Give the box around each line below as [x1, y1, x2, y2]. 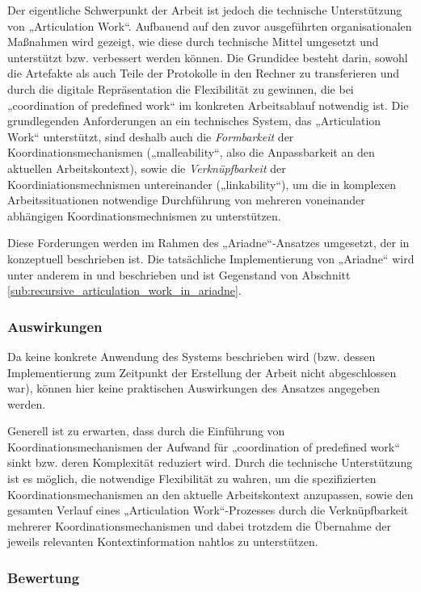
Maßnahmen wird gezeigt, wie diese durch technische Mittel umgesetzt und [7, 33, 379, 50]
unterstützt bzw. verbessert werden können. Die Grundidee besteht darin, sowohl [7, 48, 408, 65]
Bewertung [7, 567, 80, 587]
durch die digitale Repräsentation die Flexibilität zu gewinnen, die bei [7, 80, 354, 97]
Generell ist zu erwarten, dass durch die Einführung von [7, 422, 285, 439]
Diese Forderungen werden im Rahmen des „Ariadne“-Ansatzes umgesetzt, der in [7, 234, 410, 251]
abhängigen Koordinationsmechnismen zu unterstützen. [7, 207, 281, 224]
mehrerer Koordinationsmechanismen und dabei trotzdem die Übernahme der [7, 517, 391, 534]
